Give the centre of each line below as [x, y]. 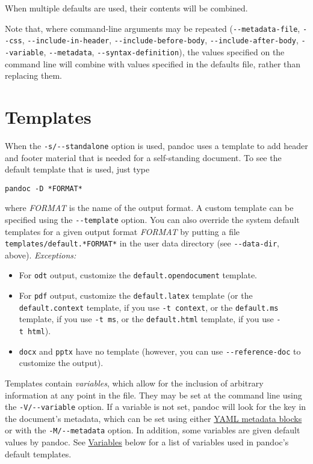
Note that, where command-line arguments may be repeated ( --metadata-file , [153, 28]
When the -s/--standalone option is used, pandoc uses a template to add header [156, 145]
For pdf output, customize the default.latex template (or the [136, 295]
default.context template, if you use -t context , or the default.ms [149, 307]
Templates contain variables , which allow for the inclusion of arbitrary [134, 383]
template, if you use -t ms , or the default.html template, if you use [146, 319]
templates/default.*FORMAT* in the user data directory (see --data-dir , [142, 243]
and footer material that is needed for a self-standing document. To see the [143, 157]
